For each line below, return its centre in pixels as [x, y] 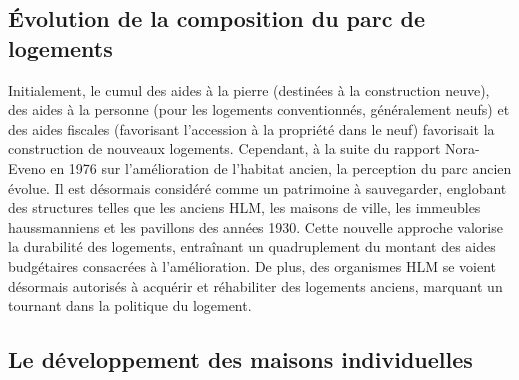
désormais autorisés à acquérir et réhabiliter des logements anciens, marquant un [255, 285]
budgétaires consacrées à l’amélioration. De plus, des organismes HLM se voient [252, 265]
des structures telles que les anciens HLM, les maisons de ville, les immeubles [244, 207]
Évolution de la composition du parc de [216, 18]
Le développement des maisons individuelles [240, 359]
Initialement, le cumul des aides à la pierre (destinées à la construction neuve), [249, 89]
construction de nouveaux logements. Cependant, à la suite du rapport [224, 148]
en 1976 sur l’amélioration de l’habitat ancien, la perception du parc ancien [281, 167]
